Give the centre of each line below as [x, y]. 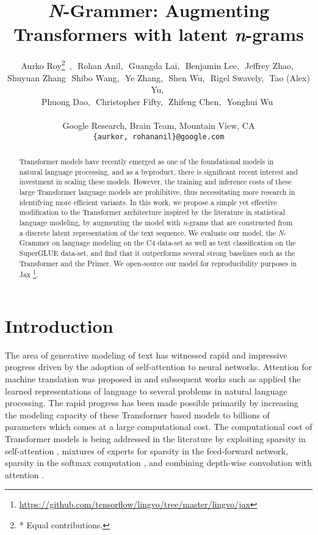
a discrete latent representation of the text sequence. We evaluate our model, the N [151, 232]
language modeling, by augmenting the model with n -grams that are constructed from [156, 222]
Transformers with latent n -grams [159, 34]
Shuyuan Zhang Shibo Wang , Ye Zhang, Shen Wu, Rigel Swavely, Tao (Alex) [159, 77]
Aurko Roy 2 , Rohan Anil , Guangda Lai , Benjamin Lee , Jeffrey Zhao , [157, 64]
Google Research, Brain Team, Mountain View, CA [159, 125]
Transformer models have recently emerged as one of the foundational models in [146, 161]
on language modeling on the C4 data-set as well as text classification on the [174, 243]
